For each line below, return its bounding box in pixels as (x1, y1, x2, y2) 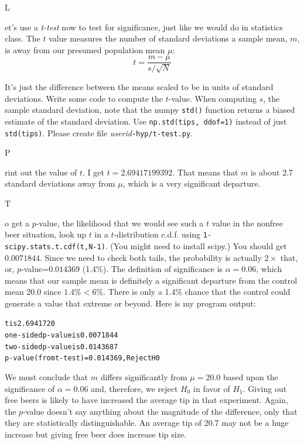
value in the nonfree (211, 216, 283, 229)
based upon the (223, 371, 278, 383)
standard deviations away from (5, 177, 115, 190)
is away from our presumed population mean (5, 43, 165, 56)
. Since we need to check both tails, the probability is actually (39, 251, 262, 263)
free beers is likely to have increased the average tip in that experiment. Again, (5, 394, 288, 406)
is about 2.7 (250, 166, 293, 178)
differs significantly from (100, 371, 187, 383)
